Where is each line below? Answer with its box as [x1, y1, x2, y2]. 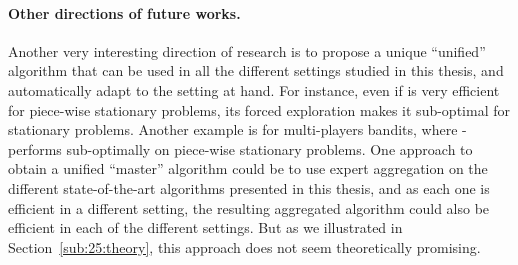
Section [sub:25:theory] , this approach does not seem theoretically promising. [8, 236, 481, 257]
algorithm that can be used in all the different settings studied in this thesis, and [8, 60, 504, 81]
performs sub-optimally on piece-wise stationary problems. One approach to [8, 138, 473, 159]
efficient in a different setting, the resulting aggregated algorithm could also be [8, 197, 490, 218]
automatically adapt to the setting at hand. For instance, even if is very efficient [8, 79, 500, 100]
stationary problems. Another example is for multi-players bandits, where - [8, 119, 467, 140]
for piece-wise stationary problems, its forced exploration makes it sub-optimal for [8, 99, 510, 120]
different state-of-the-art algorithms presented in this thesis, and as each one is [8, 177, 490, 198]
